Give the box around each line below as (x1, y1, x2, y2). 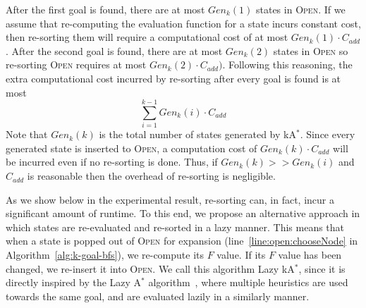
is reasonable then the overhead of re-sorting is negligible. (27, 168, 276, 183)
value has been (278, 247, 342, 262)
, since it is (298, 261, 346, 276)
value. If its (216, 247, 266, 262)
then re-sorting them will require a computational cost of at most (6, 30, 288, 44)
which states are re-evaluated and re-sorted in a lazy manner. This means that (6, 219, 345, 234)
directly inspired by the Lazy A (6, 275, 142, 290)
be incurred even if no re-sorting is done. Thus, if (6, 154, 218, 169)
